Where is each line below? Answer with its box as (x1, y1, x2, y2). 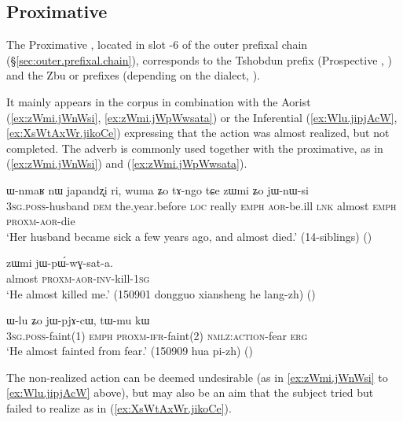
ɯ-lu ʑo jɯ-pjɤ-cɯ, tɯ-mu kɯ (6, 312, 150, 328)
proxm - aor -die (6, 213, 75, 229)
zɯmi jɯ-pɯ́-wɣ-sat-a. (6, 254, 113, 271)
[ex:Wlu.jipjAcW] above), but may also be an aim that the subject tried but (6, 384, 374, 401)
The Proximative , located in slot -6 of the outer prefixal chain (6, 36, 308, 53)
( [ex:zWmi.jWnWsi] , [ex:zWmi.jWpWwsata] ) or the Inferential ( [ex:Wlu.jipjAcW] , (6, 109, 398, 125)
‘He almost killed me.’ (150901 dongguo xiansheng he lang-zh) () (6, 285, 316, 302)
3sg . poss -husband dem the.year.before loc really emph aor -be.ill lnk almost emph (6, 197, 397, 213)
